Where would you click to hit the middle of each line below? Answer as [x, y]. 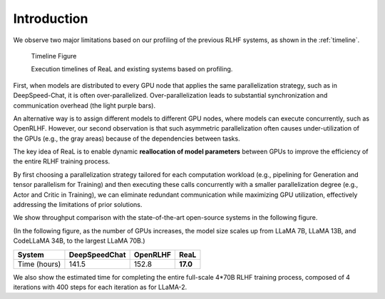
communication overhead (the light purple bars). [84, 105]
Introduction [51, 19]
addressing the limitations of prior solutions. [78, 205]
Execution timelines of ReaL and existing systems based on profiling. [132, 69]
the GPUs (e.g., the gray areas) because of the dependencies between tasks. [127, 138]
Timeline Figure [54, 56]
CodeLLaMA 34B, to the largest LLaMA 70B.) [79, 241]
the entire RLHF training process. [62, 161]
